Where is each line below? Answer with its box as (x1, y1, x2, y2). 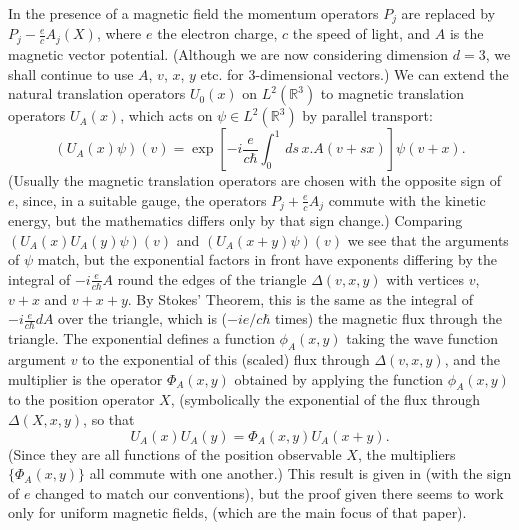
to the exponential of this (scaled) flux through (82, 348, 370, 369)
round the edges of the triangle (117, 268, 307, 289)
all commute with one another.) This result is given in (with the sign (89, 463, 512, 484)
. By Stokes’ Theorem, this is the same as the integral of (127, 288, 473, 309)
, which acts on (120, 105, 213, 126)
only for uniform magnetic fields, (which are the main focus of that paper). (8, 502, 467, 523)
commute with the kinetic (328, 189, 486, 210)
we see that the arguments (347, 229, 509, 250)
